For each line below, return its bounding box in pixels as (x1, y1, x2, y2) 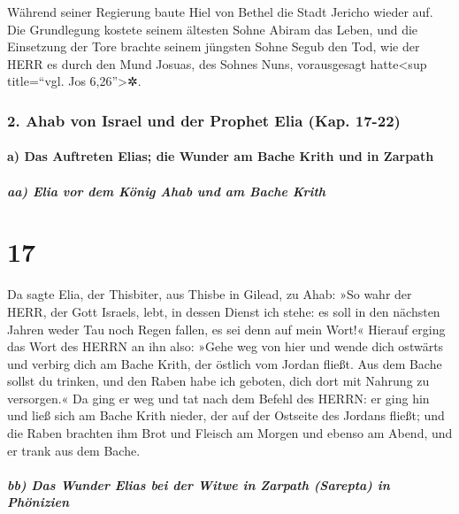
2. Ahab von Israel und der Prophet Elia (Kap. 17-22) (7, 109, 401, 131)
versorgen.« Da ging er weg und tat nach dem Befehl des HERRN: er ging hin (7, 388, 430, 407)
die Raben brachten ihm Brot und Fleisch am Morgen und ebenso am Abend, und (7, 424, 453, 442)
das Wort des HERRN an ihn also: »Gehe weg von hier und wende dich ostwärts (7, 337, 444, 356)
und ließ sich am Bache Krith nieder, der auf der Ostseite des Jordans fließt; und (7, 406, 445, 425)
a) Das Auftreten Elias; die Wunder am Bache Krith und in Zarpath (7, 147, 434, 165)
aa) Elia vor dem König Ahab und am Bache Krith (7, 181, 326, 200)
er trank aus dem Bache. (7, 441, 141, 459)
